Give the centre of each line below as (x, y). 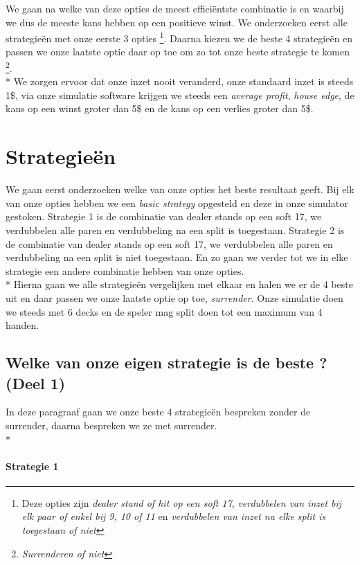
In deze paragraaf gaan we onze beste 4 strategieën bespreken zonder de (158, 412)
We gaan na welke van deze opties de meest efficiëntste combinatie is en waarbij (175, 8)
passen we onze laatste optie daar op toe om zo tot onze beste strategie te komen (178, 52)
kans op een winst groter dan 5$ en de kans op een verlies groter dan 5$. (160, 108)
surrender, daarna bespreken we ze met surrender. (111, 425)
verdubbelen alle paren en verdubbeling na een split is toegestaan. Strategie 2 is (175, 230)
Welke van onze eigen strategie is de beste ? (166, 362)
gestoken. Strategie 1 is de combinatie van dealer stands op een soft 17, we (164, 216)
